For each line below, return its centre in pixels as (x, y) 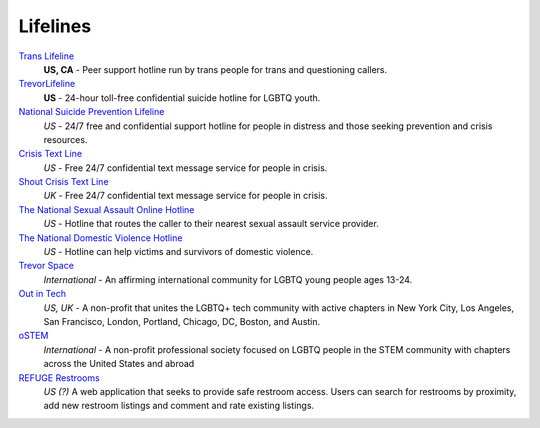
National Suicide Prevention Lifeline (91, 112)
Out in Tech (42, 294)
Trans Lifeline (46, 56)
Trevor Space (46, 266)
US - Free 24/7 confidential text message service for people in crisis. (185, 167)
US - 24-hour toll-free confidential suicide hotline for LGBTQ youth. (182, 97)
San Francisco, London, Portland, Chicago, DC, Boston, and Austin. (182, 321)
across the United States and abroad (119, 364)
